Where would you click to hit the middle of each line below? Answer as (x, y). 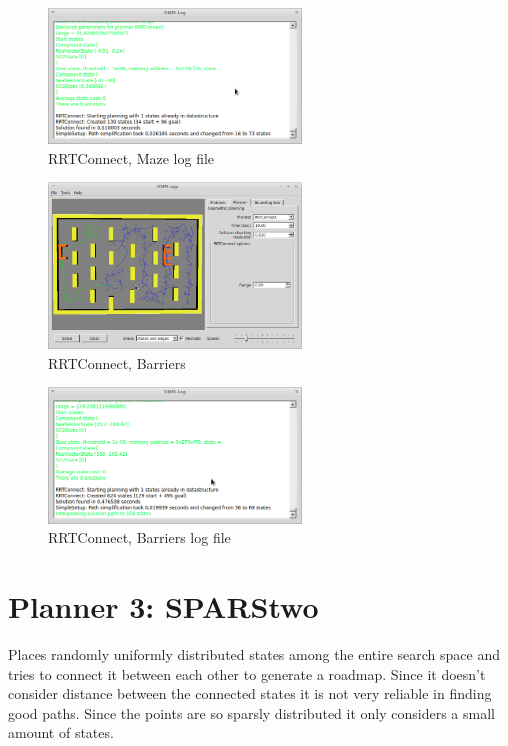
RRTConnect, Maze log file (131, 157)
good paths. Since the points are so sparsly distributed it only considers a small (251, 712)
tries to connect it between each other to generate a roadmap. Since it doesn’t (247, 673)
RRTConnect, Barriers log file (139, 537)
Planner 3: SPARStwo (163, 606)
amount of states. (61, 732)
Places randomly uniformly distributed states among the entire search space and (254, 653)
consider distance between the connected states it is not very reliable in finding (250, 693)
